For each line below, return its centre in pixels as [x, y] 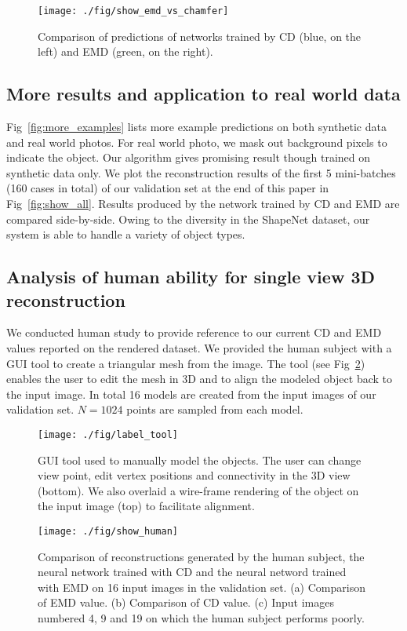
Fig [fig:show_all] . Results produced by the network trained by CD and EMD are [203, 204]
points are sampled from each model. [215, 409]
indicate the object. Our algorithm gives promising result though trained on [189, 157]
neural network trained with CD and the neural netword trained [192, 572]
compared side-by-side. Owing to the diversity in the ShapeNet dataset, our [188, 219]
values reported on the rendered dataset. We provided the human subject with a [199, 347]
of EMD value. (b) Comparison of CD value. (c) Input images [186, 602]
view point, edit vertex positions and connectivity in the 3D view [194, 475]
